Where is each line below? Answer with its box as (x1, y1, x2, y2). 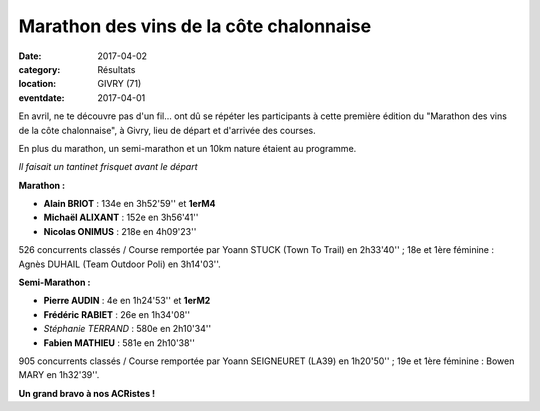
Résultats (97, 63, 136, 75)
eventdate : (18, 91, 65, 104)
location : (18, 78, 57, 90)
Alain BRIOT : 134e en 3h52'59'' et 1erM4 (43, 198, 216, 210)
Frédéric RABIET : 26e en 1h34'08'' (43, 308, 190, 320)
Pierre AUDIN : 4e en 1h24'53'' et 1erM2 (43, 295, 211, 307)
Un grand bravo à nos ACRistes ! (18, 387, 156, 399)
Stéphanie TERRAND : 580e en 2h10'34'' (43, 323, 212, 335)
